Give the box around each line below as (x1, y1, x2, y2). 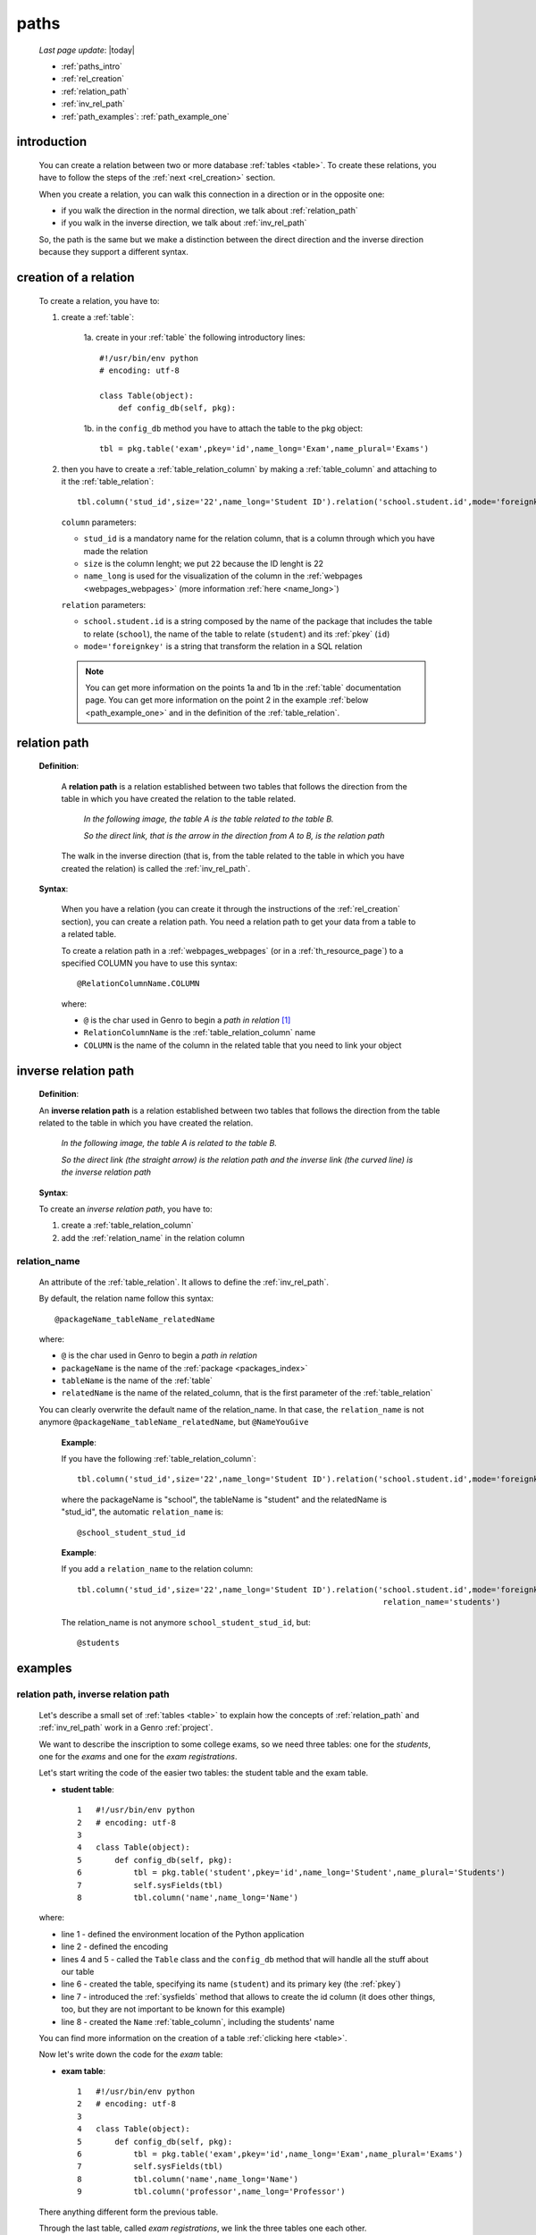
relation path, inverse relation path (16, 1688, 170, 1700)
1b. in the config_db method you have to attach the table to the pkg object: (83, 423, 364, 434)
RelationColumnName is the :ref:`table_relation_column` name (83, 1027, 316, 1038)
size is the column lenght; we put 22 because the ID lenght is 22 (83, 558, 324, 569)
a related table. (61, 929, 117, 940)
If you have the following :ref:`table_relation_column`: (61, 1454, 256, 1464)
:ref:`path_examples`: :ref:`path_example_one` (61, 111, 230, 122)
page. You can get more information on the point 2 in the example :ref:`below (85, 695, 369, 705)
